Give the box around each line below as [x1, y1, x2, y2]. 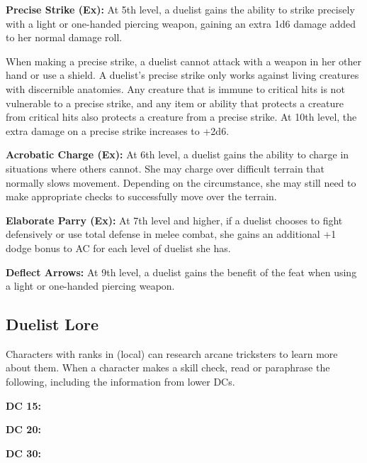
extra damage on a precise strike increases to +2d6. [6, 123, 230, 138]
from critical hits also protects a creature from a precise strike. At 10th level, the [6, 109, 357, 124]
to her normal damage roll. [6, 30, 123, 45]
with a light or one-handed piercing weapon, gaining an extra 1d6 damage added [6, 16, 356, 31]
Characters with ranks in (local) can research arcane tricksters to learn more [6, 346, 338, 361]
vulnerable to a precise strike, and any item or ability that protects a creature [6, 95, 344, 110]
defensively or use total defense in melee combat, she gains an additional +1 [6, 227, 337, 241]
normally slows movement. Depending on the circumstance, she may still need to [6, 175, 356, 190]
